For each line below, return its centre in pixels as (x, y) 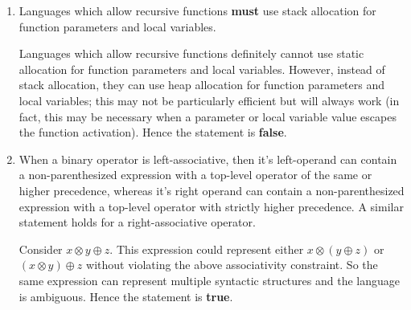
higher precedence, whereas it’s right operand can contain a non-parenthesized (212, 190)
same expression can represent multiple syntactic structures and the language (209, 280)
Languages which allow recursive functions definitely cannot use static (191, 53)
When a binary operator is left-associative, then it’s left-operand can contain (208, 159)
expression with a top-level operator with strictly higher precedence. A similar (211, 206)
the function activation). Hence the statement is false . (153, 132)
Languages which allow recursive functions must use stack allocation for (197, 10)
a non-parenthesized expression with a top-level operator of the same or (195, 175)
